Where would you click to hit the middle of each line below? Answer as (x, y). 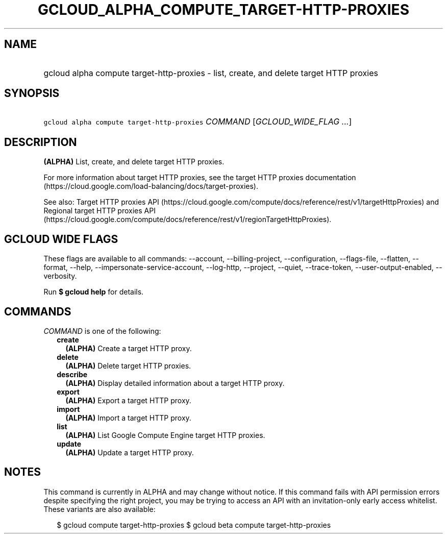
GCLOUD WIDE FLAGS (61, 239)
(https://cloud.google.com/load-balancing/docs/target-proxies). (151, 186)
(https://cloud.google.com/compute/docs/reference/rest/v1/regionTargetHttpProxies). (188, 219)
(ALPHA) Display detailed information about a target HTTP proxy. (175, 383)
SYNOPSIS (32, 93)
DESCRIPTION (41, 142)
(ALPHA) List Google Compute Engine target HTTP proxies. (165, 435)
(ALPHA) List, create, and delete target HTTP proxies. (134, 162)
